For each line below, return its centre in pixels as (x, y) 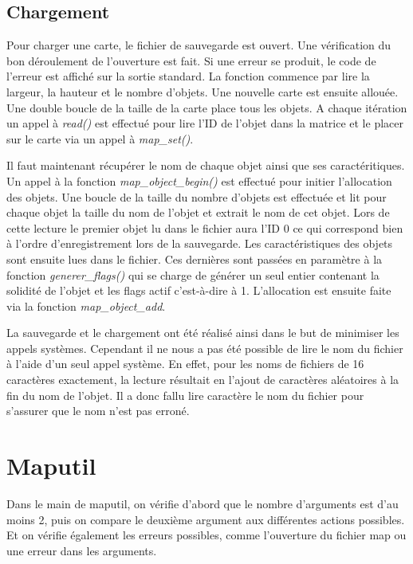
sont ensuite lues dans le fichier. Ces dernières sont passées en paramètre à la (195, 258)
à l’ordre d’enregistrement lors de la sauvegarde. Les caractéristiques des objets (200, 243)
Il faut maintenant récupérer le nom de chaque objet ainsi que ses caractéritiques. (206, 165)
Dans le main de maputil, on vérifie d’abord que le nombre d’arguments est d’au (203, 503)
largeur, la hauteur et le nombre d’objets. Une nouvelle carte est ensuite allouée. (203, 91)
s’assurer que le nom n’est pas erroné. (98, 411)
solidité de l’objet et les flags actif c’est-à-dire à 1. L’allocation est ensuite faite (199, 290)
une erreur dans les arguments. (82, 550)
